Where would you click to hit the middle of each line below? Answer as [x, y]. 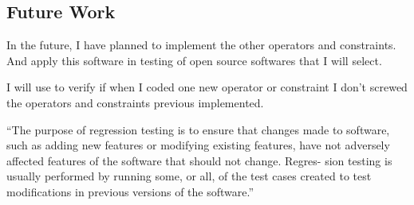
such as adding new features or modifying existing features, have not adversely [198, 145]
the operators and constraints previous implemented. [135, 102]
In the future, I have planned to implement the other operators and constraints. [201, 45]
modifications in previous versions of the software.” [130, 191]
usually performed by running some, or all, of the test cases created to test [189, 176]
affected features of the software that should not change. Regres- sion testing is [199, 160]
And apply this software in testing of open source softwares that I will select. [194, 60]
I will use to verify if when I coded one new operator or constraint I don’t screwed [207, 87]
